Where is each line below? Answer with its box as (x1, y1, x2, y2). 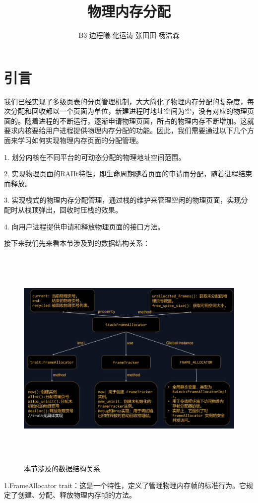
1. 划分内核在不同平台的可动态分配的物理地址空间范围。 (4, 151, 186, 162)
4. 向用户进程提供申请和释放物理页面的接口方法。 (4, 221, 165, 231)
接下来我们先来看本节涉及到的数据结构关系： (4, 238, 150, 248)
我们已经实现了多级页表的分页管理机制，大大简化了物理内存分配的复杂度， (4, 96, 247, 106)
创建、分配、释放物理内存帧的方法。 (17, 490, 136, 500)
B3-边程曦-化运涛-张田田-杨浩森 (78, 30, 180, 40)
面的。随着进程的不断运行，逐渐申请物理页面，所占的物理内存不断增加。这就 (4, 115, 254, 126)
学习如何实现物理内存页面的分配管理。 (17, 135, 143, 145)
